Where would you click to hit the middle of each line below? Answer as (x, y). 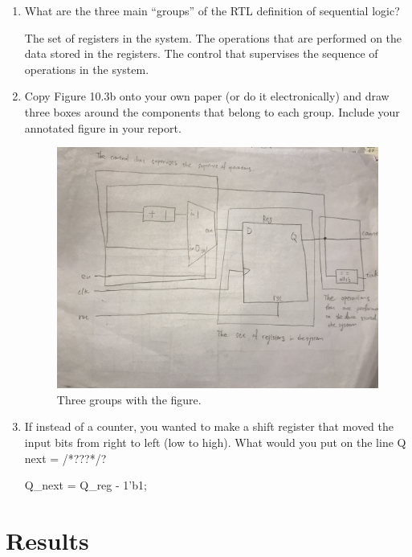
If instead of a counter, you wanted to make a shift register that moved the (209, 426)
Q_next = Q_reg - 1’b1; (86, 485)
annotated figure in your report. (103, 127)
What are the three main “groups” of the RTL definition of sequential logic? (212, 10)
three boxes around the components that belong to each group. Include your (212, 111)
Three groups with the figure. (129, 399)
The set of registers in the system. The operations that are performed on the (213, 37)
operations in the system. (87, 69)
